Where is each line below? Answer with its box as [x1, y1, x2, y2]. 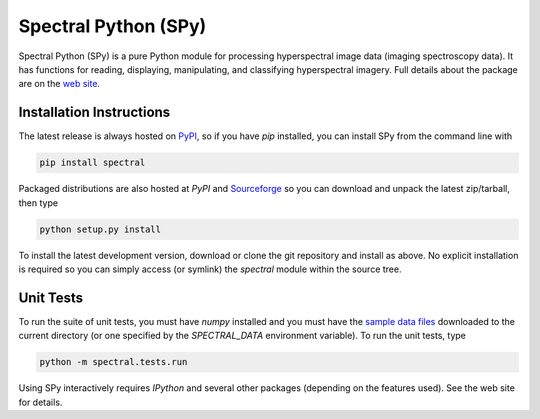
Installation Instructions [18, 104, 171, 121]
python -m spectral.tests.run [39, 356, 188, 368]
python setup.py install [39, 223, 162, 235]
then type [18, 196, 59, 209]
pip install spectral [39, 157, 146, 169]
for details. [18, 396, 63, 408]
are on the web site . [18, 78, 100, 90]
